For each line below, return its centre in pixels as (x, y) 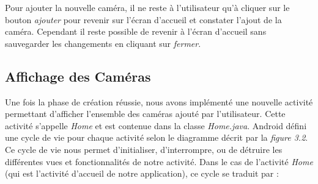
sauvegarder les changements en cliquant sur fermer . (103, 43)
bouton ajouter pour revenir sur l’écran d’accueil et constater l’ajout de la (143, 19)
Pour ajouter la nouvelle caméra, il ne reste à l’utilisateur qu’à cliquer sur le (147, 7)
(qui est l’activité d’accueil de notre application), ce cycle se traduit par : (142, 173)
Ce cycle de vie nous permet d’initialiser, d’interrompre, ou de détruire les (144, 149)
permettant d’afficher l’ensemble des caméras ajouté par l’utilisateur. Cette (145, 114)
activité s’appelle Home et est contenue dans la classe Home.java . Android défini (156, 125)
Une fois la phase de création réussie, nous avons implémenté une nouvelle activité (159, 101)
